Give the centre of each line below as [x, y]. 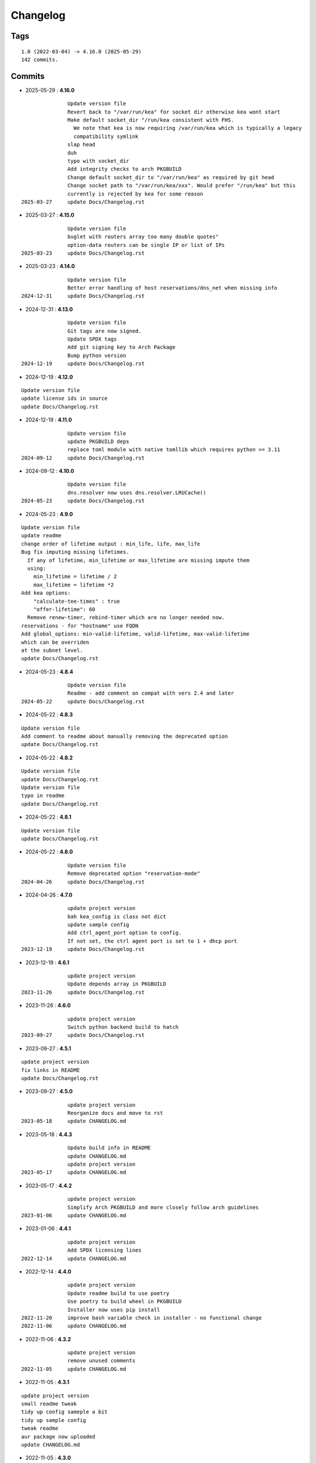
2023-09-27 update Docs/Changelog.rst [83, 1035]
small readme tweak [49, 1404]
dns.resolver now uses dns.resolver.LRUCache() [137, 492]
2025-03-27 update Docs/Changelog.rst [83, 202]
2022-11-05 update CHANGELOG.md [74, 1369]
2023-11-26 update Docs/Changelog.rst [83, 992]
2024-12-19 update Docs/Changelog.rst [83, 364]
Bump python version [97, 355]
